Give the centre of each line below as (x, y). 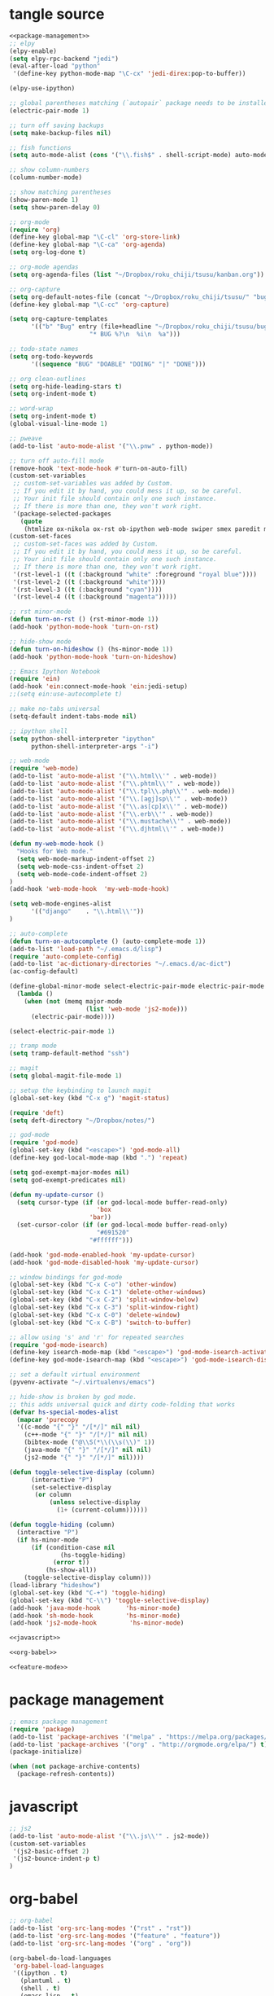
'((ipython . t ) (40, 1973)
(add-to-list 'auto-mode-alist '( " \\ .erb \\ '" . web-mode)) (111, 814)
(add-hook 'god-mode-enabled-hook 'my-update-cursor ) (102, 1255)
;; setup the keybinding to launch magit (80, 1090)
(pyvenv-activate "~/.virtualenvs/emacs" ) (82, 1382)
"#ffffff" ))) (111, 1240)
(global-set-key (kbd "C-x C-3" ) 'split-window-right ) (104, 1308)
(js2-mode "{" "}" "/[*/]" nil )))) (84, 1457)
